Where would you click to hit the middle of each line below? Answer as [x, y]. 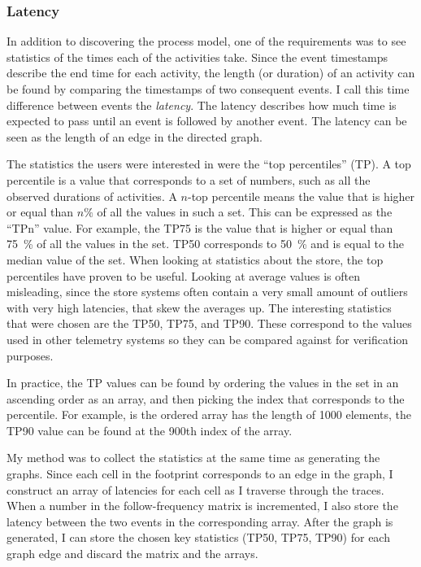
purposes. [30, 355]
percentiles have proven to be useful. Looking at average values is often [183, 275]
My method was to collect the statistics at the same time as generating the [193, 458]
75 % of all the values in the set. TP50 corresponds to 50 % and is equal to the [206, 244]
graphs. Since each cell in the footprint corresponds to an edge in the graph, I [200, 474]
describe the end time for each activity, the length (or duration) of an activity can [211, 73]
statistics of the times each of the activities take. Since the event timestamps [197, 57]
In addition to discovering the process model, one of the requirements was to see [206, 41]
